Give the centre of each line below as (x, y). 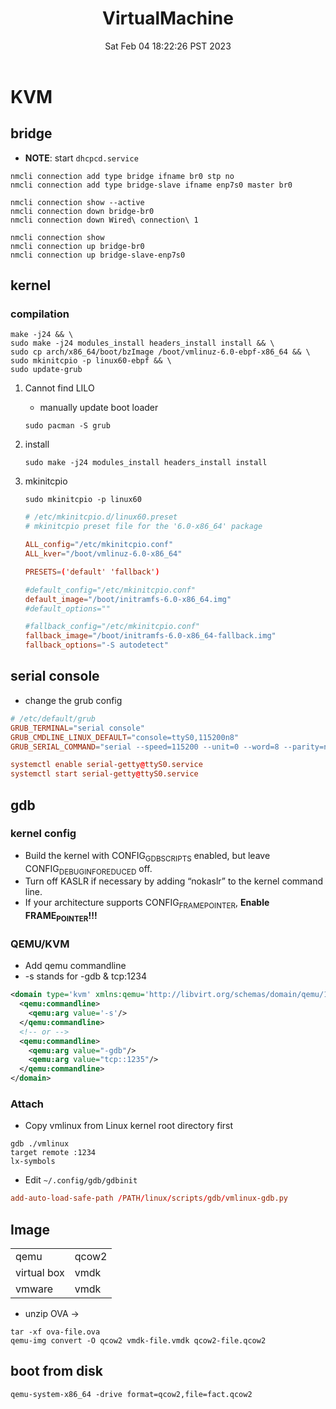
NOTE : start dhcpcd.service (81, 158)
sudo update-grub (46, 370)
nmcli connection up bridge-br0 (77, 246)
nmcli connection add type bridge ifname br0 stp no (122, 176)
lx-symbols (33, 1162)
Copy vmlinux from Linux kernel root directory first (129, 1126)
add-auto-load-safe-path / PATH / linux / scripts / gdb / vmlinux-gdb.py (149, 1198)
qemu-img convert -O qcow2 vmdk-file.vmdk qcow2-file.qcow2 (138, 1341)
